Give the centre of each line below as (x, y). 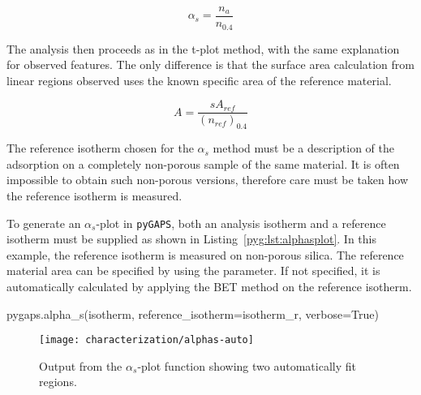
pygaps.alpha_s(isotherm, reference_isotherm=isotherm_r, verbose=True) (193, 313)
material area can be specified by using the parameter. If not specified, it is (193, 270)
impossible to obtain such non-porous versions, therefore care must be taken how (207, 180)
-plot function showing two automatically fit (247, 365)
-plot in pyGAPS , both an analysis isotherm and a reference (241, 223)
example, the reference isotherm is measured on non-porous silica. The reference (205, 254)
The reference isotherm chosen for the (100, 148)
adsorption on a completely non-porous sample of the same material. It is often (203, 163)
